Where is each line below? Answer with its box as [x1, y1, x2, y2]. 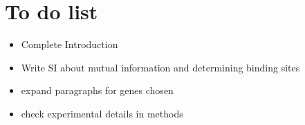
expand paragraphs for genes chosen [21, 83, 174, 98]
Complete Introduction [21, 37, 118, 52]
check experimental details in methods [21, 106, 183, 120]
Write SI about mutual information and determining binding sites [21, 60, 300, 74]
